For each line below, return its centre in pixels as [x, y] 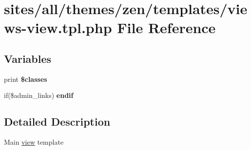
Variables [28, 58]
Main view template [34, 142]
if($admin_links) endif [39, 95]
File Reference [166, 28]
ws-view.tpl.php [58, 28]
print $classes [26, 79]
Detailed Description [57, 122]
